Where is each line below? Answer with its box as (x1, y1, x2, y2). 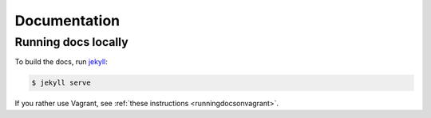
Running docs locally (14, 35, 129, 49)
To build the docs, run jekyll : (14, 57, 108, 67)
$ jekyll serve (31, 78, 91, 87)
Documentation (14, 12, 121, 29)
